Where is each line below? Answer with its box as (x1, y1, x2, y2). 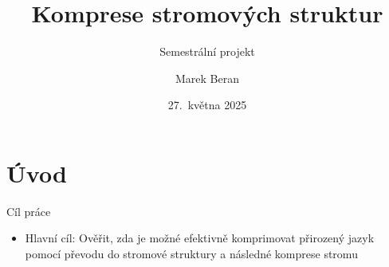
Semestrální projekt (159, 43, 255, 60)
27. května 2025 (167, 96, 247, 113)
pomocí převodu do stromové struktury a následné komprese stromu (25, 245, 358, 262)
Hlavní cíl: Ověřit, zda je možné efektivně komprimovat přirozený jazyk (25, 230, 375, 246)
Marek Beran (175, 69, 239, 86)
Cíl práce (6, 202, 51, 219)
